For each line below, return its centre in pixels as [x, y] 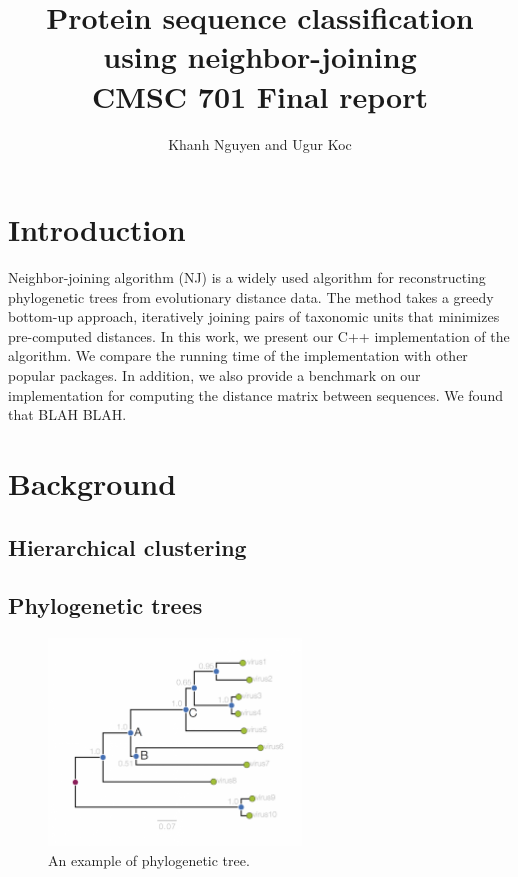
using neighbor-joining [260, 56]
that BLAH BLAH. [67, 414]
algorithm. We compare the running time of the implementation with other [238, 355]
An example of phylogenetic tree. [149, 859]
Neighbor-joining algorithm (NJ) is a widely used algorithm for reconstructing [247, 277]
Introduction [97, 229]
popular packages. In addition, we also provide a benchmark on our [214, 375]
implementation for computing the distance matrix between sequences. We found [255, 394]
